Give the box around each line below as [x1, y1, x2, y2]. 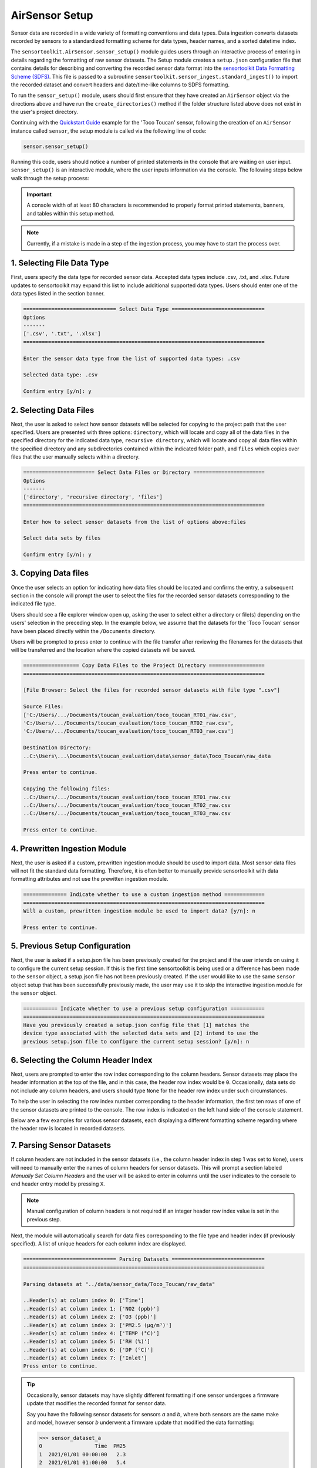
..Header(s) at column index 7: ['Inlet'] [23, 1355, 147, 1362]
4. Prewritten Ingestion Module [11, 843, 127, 854]
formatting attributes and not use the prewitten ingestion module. [11, 876, 168, 883]
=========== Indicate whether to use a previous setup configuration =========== [23, 1005, 265, 1012]
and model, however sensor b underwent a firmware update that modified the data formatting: [26, 1419, 255, 1426]
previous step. [26, 1216, 62, 1223]
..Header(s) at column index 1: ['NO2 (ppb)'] [23, 1305, 160, 1312]
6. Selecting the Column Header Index [11, 1055, 153, 1065]
